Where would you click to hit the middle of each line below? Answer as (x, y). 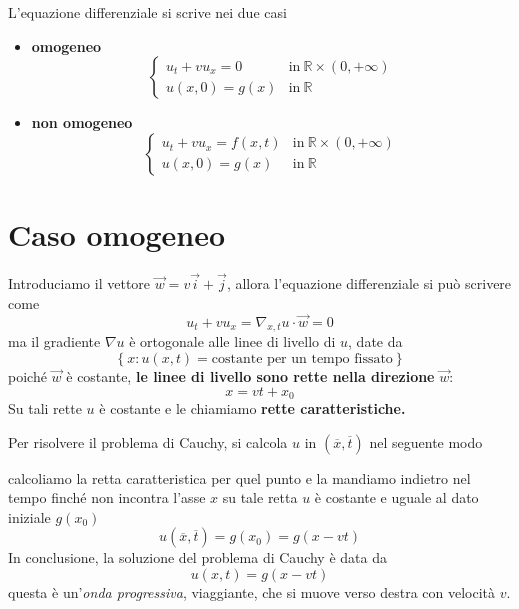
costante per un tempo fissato (302, 358)
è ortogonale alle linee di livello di (232, 341)
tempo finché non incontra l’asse (107, 497)
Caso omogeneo (117, 233)
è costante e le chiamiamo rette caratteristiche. (252, 407)
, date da (375, 341)
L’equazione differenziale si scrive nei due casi (147, 12)
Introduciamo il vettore (79, 283)
